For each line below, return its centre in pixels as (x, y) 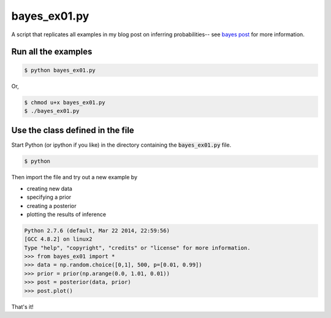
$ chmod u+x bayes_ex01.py (65, 102)
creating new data (50, 188)
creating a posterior (51, 206)
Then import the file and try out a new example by (74, 177)
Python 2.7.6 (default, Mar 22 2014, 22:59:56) (97, 231)
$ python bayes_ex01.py (60, 70)
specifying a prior (49, 197)
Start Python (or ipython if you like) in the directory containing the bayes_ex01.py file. (121, 145)
